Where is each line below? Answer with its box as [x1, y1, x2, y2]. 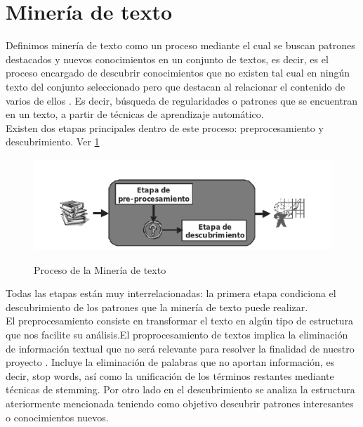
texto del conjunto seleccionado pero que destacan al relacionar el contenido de [6, 79, 345, 93]
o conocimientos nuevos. [6, 409, 109, 424]
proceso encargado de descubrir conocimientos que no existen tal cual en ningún [6, 65, 350, 80]
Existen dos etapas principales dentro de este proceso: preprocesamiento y [6, 120, 324, 135]
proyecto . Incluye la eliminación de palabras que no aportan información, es [6, 355, 335, 369]
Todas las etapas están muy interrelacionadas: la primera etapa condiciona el [6, 286, 336, 301]
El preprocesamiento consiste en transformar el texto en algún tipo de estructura [6, 313, 354, 328]
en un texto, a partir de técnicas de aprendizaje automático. [6, 107, 264, 121]
